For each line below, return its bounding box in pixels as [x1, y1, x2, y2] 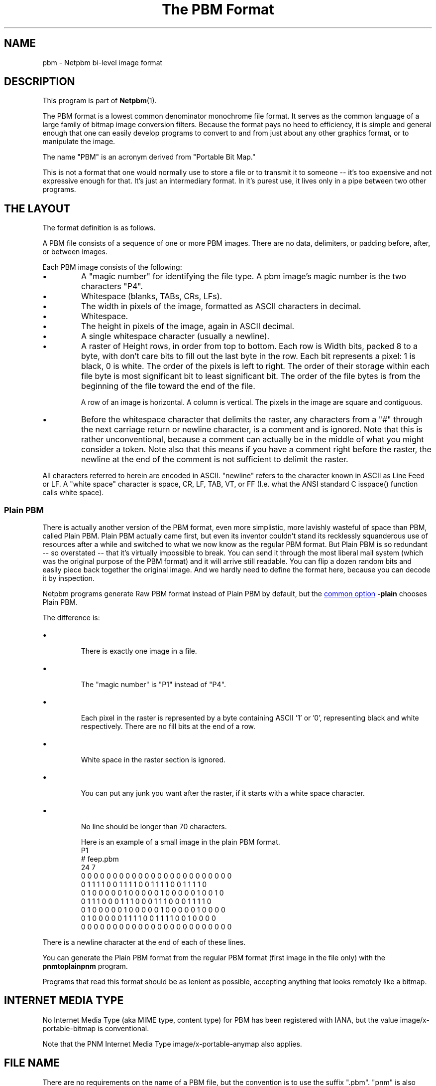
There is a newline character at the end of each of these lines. [42, 938, 246, 947]
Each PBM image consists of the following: [42, 263, 182, 272]
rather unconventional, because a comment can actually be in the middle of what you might [81, 434, 424, 445]
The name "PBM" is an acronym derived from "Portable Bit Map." [42, 153, 256, 162]
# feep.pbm [81, 855, 119, 864]
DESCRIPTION [4, 75, 75, 88]
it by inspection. [42, 574, 95, 583]
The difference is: [42, 613, 100, 622]
